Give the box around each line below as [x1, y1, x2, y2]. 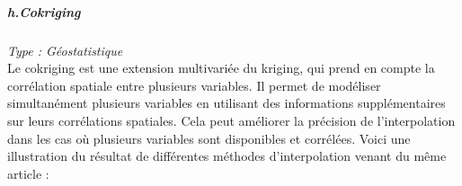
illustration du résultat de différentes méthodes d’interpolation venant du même [7, 146, 447, 165]
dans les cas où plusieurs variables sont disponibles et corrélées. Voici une [7, 128, 411, 147]
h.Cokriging [7, 2, 81, 21]
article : [7, 164, 49, 182]
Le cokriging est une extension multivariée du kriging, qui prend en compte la [7, 58, 435, 77]
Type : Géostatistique [7, 40, 123, 59]
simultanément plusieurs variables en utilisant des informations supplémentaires [7, 93, 446, 112]
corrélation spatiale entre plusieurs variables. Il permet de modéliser [7, 75, 381, 94]
